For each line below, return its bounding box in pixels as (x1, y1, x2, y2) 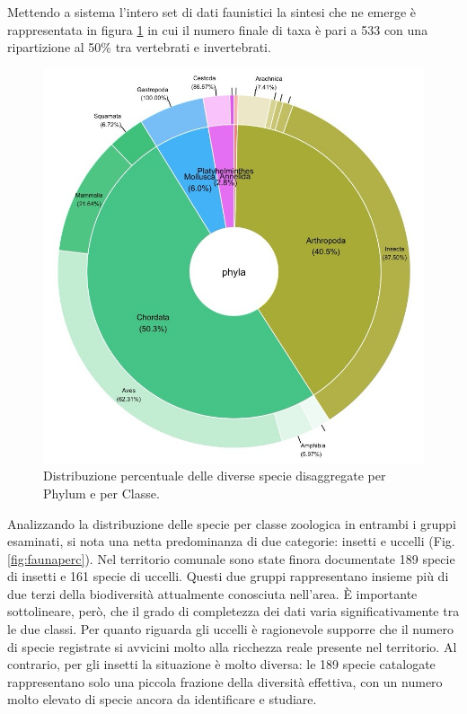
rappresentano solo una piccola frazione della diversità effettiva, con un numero (7, 672, 443, 691)
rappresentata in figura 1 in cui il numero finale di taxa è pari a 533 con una (7, 20, 428, 39)
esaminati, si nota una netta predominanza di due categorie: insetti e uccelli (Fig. (7, 532, 455, 551)
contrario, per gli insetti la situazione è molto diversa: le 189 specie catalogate (7, 655, 436, 674)
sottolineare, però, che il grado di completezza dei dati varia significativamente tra (7, 602, 460, 621)
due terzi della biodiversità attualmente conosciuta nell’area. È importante (7, 584, 418, 603)
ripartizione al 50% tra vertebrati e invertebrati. (7, 38, 271, 57)
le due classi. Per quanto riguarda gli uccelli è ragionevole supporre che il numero (7, 620, 454, 639)
